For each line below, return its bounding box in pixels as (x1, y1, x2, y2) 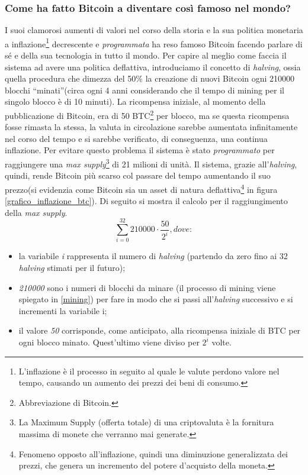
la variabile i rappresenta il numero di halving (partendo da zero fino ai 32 (18, 250, 288, 262)
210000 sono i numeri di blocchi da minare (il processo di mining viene (18, 281, 276, 293)
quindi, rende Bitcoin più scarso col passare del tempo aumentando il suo (5, 169, 271, 182)
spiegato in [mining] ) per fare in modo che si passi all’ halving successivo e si (18, 293, 293, 305)
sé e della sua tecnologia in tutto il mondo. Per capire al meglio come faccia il (5, 49, 287, 62)
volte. (211, 336, 232, 348)
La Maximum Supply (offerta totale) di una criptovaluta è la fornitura (18, 416, 274, 428)
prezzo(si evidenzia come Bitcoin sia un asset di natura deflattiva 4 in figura (5, 181, 278, 195)
